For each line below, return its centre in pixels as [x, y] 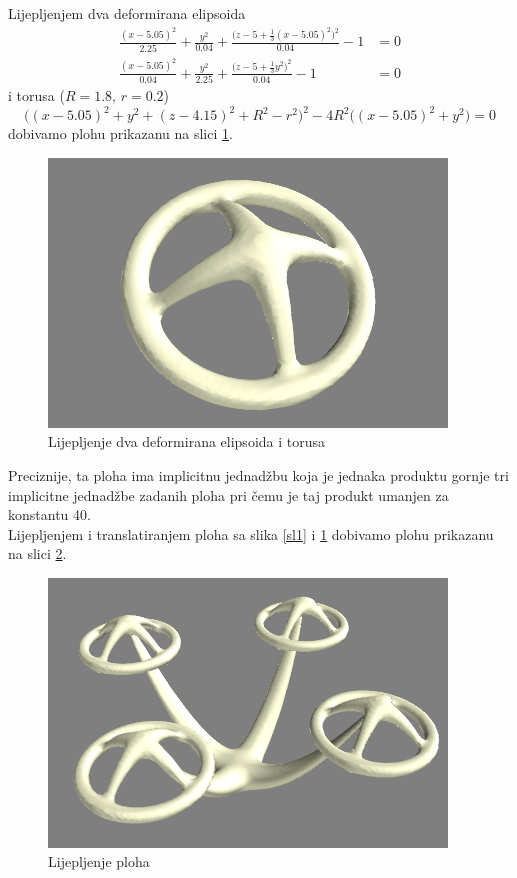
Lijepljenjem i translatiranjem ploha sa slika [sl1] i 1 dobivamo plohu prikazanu [251, 533]
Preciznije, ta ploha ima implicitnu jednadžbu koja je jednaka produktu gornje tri [258, 474]
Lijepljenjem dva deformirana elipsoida [127, 13]
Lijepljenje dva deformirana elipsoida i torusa [187, 441]
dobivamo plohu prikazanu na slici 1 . [120, 133]
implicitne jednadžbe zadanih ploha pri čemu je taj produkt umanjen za [228, 494]
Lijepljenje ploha [99, 861]
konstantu [38, 514]
